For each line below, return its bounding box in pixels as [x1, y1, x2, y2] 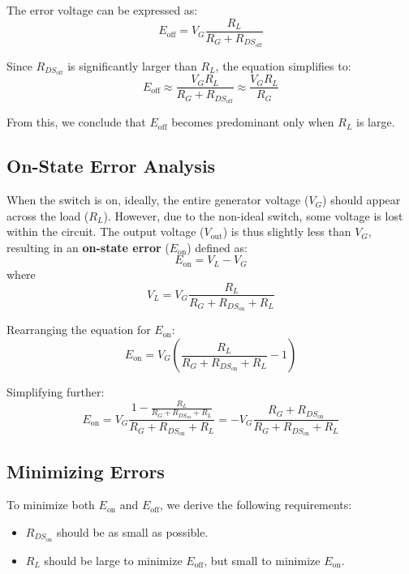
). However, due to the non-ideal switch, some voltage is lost [103, 207, 403, 224]
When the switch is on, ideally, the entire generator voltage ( [6, 191, 309, 208]
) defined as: [187, 238, 248, 255]
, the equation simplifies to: [215, 57, 351, 74]
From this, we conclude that [6, 114, 146, 131]
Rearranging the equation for [6, 321, 151, 338]
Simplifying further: [6, 383, 105, 401]
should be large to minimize [44, 551, 183, 568]
